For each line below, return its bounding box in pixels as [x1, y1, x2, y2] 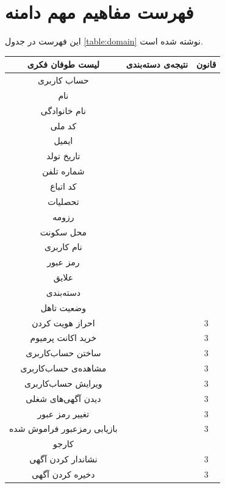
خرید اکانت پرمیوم [30, 331, 97, 344]
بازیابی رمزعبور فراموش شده [9, 422, 118, 435]
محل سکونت [40, 225, 87, 238]
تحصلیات [48, 195, 79, 207]
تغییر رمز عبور [37, 407, 90, 420]
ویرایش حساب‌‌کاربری [24, 376, 102, 389]
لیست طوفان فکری [27, 58, 99, 71]
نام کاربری [44, 240, 82, 253]
